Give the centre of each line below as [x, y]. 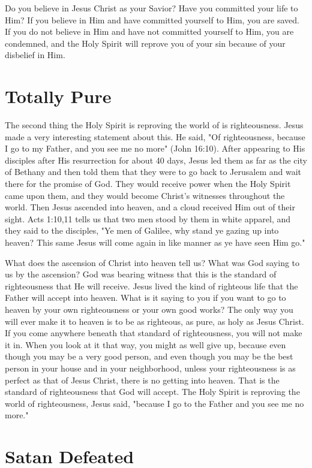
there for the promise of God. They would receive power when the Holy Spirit [148, 184]
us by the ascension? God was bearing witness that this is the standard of [141, 274]
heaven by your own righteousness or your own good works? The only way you [149, 309]
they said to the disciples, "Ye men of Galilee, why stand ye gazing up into [142, 230]
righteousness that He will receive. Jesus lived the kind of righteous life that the [151, 286]
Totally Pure [58, 96]
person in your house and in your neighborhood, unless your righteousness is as [150, 368]
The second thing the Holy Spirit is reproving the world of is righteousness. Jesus [154, 125]
